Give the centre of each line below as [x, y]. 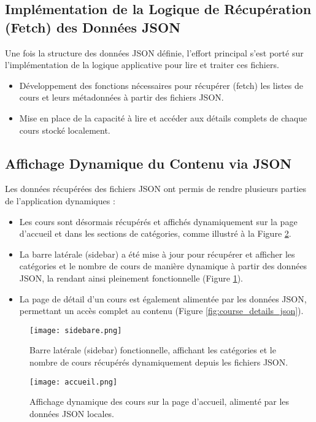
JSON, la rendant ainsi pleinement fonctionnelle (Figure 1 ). [131, 278]
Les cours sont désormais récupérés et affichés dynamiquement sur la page [158, 221]
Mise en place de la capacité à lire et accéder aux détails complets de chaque [163, 117]
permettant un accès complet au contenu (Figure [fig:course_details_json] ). [161, 311]
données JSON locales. [72, 413]
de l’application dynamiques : [60, 200]
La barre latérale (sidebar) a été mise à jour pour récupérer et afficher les [157, 254]
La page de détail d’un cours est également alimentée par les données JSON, [163, 298]
